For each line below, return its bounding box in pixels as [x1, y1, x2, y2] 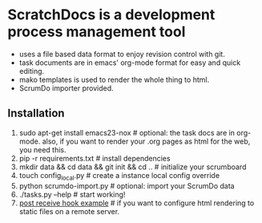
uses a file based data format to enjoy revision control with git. [18, 49, 225, 59]
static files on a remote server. [18, 206, 120, 216]
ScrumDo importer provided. [18, 83, 114, 93]
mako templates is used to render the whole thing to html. [18, 75, 210, 84]
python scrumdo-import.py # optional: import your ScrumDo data [18, 180, 235, 190]
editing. [18, 66, 45, 75]
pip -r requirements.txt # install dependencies [18, 153, 171, 163]
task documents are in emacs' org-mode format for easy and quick [18, 58, 241, 67]
